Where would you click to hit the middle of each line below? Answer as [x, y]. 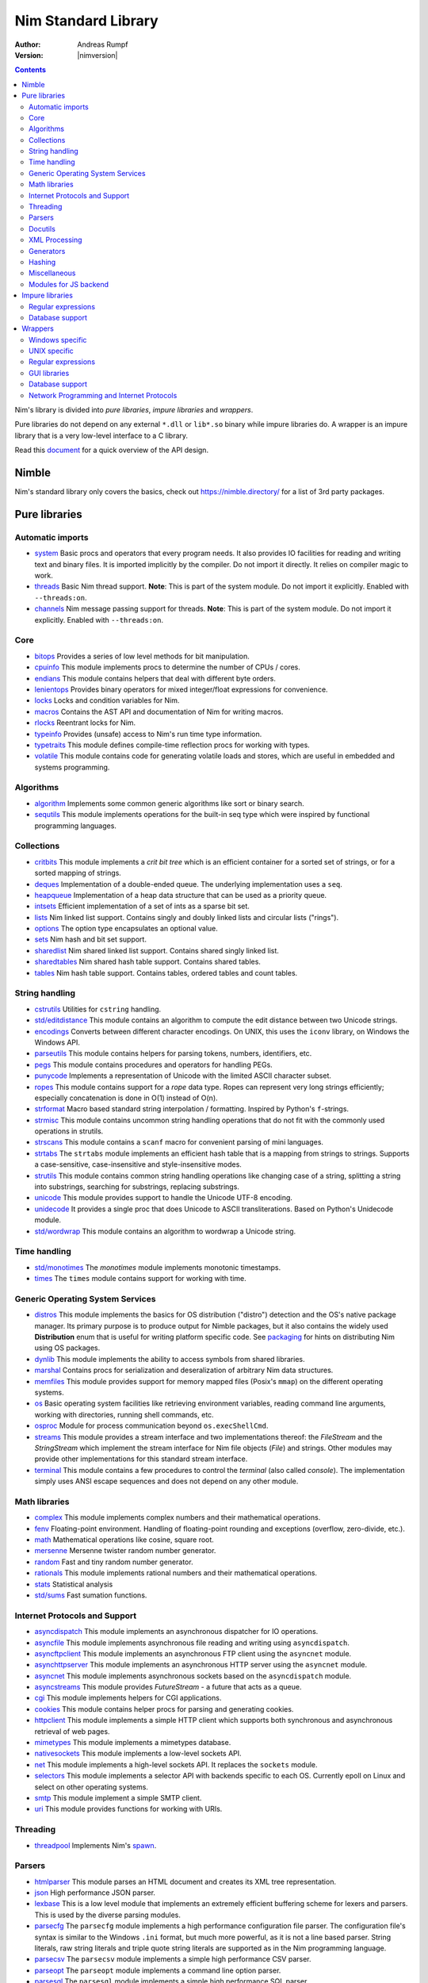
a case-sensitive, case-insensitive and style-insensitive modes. [138, 1164]
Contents [31, 70]
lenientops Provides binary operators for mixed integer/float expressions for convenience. [181, 689]
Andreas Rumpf [103, 44]
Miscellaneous [52, 273]
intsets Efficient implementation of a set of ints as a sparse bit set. [142, 906]
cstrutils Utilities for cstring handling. [98, 1009]
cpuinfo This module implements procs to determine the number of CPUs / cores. [168, 667]
